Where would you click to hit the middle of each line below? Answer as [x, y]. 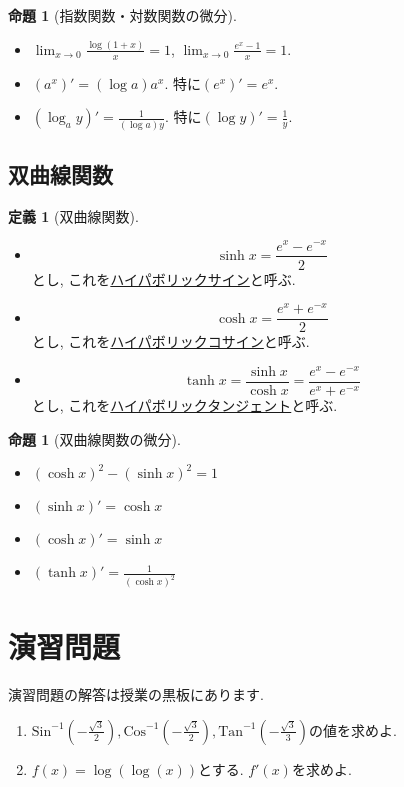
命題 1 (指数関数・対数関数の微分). [122, 15]
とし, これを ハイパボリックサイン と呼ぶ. [163, 278]
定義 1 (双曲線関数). [73, 215]
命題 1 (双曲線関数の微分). [94, 438]
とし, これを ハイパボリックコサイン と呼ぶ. [170, 341]
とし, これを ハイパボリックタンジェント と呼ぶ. [184, 405]
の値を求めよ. [353, 729]
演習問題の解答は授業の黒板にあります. [136, 694]
